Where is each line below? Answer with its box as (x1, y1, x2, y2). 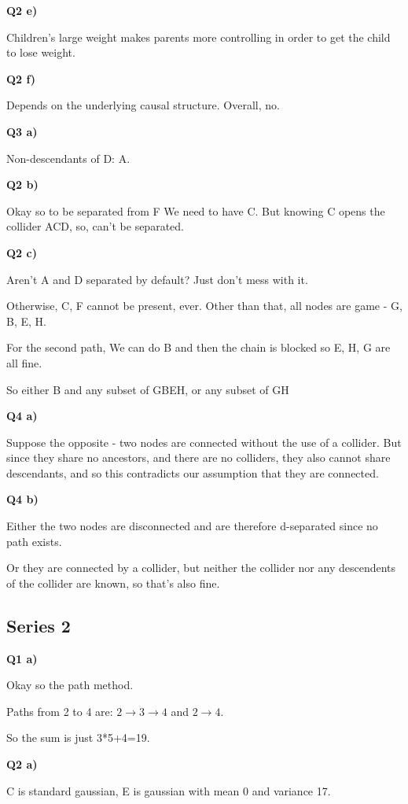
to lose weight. (6, 44, 75, 61)
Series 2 (6, 613, 71, 637)
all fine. (6, 354, 42, 371)
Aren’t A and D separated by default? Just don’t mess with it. (6, 271, 308, 287)
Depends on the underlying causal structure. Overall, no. (6, 97, 280, 113)
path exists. (6, 533, 62, 549)
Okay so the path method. (6, 677, 134, 693)
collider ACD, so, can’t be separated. (6, 218, 184, 234)
